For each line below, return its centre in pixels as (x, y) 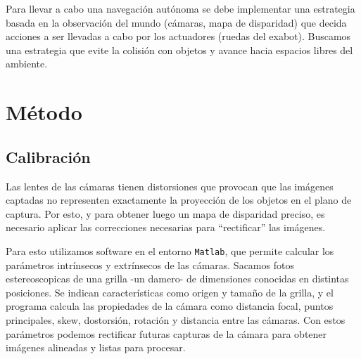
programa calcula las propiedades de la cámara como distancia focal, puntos (170, 306)
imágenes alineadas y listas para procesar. (96, 347)
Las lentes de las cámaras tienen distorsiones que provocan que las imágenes (170, 186)
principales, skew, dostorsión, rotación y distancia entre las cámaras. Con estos (176, 319)
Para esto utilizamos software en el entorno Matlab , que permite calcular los (170, 250)
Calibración (48, 156)
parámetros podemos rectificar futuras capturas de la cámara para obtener (166, 333)
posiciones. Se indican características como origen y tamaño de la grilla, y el (170, 292)
